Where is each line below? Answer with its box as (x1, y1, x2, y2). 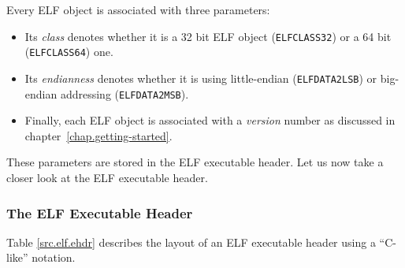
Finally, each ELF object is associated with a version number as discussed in (24, 112, 396, 128)
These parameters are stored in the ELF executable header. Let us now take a (6, 154, 384, 170)
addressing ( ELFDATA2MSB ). (60, 85, 189, 102)
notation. (32, 249, 76, 266)
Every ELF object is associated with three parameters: (6, 2, 270, 17)
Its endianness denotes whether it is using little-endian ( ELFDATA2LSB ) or (24, 69, 377, 86)
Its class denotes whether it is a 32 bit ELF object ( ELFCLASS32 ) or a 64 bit (24, 28, 392, 44)
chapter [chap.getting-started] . (24, 127, 173, 143)
